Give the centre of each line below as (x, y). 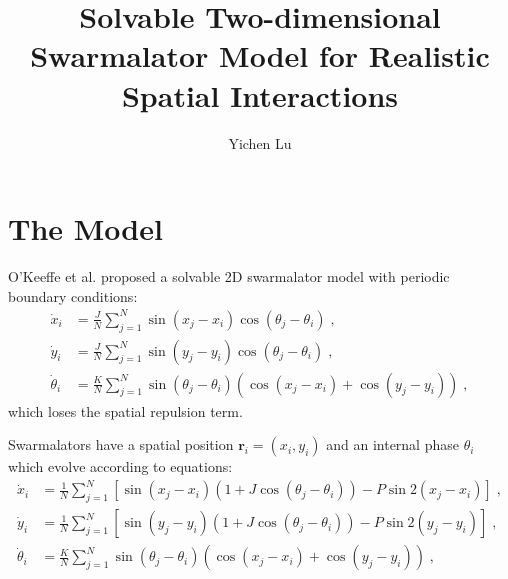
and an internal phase (392, 444)
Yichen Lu (260, 142)
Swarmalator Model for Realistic (260, 55)
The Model (85, 228)
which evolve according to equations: (120, 466)
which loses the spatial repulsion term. (125, 410)
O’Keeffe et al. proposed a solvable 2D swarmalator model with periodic (229, 276)
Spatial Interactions (260, 94)
